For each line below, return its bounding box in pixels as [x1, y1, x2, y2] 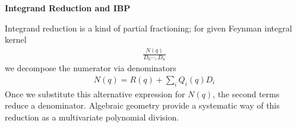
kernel [5, 33, 27, 46]
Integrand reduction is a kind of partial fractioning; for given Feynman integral [5, 21, 292, 34]
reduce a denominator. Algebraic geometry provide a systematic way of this [5, 99, 280, 112]
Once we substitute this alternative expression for [5, 87, 185, 100]
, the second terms [213, 87, 280, 100]
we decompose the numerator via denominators [5, 62, 176, 74]
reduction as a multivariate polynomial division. [5, 110, 179, 123]
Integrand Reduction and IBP [5, 2, 131, 14]
